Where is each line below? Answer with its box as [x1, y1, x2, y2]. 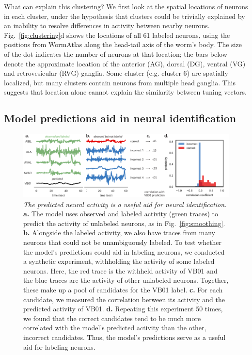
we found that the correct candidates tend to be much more [23, 313, 201, 323]
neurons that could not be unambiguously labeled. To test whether [23, 237, 222, 247]
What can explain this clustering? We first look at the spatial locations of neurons [4, 1, 248, 11]
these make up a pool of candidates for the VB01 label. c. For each [23, 285, 223, 295]
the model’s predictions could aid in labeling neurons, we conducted [23, 246, 225, 257]
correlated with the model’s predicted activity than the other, [23, 323, 206, 333]
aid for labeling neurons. [23, 341, 95, 352]
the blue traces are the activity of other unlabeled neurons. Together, [23, 275, 229, 285]
